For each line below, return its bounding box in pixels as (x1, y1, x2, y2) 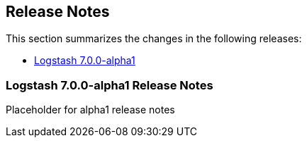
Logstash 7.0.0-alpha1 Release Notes (6, 77, 213, 92)
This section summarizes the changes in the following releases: (6, 32, 302, 45)
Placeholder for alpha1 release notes (6, 104, 175, 116)
